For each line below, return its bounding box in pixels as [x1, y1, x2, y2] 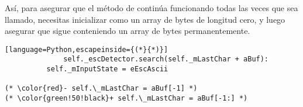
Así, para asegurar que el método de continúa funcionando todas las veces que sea [5, 2, 298, 13]
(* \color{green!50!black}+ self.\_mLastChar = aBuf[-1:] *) [5, 94, 248, 103]
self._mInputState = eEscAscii [46, 65, 168, 74]
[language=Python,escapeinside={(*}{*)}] [5, 45, 168, 54]
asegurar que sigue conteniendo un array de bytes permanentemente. [5, 25, 250, 37]
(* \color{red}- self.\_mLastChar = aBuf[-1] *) [5, 84, 198, 93]
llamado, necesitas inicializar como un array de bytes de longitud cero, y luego [5, 13, 285, 25]
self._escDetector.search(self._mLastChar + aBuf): [63, 55, 269, 64]
